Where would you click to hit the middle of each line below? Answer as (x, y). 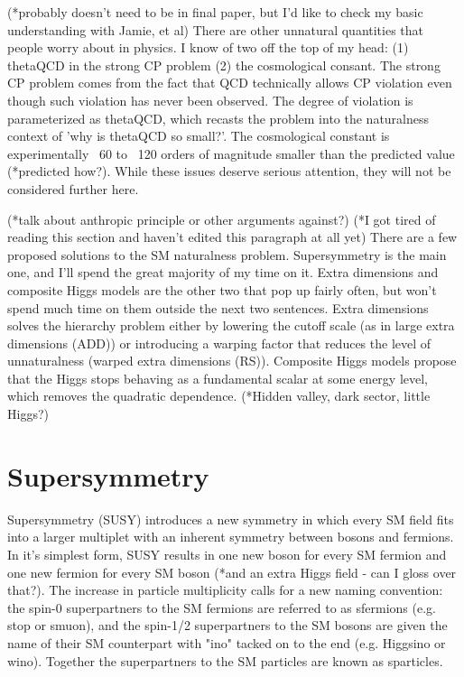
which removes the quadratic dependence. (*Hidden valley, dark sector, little (219, 396)
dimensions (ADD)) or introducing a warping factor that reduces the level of (219, 343)
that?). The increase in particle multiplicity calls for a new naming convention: (225, 590)
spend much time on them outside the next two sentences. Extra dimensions (218, 307)
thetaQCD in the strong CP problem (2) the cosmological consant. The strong (224, 65)
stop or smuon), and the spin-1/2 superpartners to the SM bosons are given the (227, 625)
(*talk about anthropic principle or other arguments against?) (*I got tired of (222, 219)
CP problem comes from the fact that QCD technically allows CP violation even (230, 83)
